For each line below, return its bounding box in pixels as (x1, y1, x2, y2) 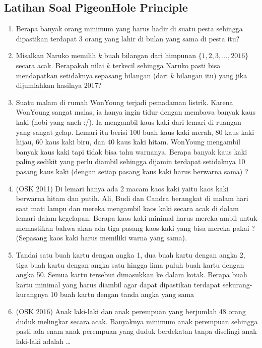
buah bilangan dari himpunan (104, 50, 196, 61)
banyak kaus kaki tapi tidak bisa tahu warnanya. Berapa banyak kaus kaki (16, 146, 247, 157)
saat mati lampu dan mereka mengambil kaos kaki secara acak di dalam (16, 203, 239, 213)
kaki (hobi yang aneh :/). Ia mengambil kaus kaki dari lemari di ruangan (16, 116, 241, 127)
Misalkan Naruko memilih (16, 50, 96, 61)
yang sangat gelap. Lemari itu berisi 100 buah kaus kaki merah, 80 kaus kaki (16, 126, 254, 137)
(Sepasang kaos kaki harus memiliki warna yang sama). (16, 232, 187, 243)
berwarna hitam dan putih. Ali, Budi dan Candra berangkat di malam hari (16, 193, 248, 204)
